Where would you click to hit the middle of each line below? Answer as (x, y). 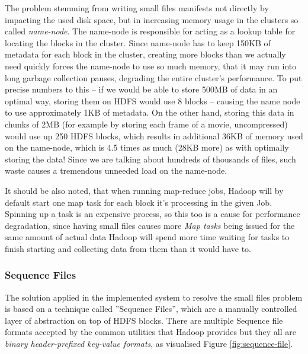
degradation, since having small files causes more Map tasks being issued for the (150, 225)
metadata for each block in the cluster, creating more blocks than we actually (145, 54)
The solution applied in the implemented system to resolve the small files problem (154, 297)
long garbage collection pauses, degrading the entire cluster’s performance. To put (153, 77)
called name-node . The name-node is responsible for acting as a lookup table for (150, 31)
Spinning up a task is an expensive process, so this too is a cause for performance (153, 214)
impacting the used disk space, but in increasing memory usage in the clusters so (152, 19)
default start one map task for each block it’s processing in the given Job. (139, 202)
